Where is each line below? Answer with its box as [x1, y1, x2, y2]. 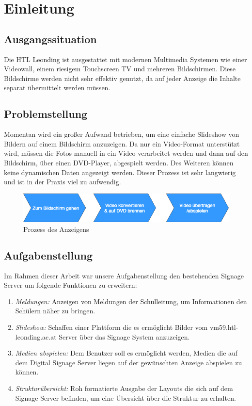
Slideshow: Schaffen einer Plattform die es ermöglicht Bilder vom [15, 322, 208, 332]
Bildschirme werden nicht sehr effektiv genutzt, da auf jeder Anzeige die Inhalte [4, 73, 241, 83]
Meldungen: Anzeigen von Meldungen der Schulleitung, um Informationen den [15, 296, 247, 306]
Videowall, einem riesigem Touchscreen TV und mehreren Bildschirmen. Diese [4, 64, 236, 74]
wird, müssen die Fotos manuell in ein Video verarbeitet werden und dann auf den [4, 148, 248, 158]
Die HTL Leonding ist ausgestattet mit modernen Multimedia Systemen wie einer [4, 54, 247, 64]
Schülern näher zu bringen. [15, 306, 95, 316]
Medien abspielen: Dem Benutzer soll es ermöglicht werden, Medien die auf [15, 348, 238, 358]
